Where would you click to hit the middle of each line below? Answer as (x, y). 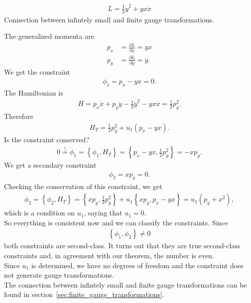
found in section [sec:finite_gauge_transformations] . (84, 294)
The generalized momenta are (49, 36)
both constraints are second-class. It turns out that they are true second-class (122, 246)
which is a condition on (40, 213)
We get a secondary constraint (50, 165)
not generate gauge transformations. (59, 275)
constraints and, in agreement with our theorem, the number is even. (109, 255)
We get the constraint (37, 72)
